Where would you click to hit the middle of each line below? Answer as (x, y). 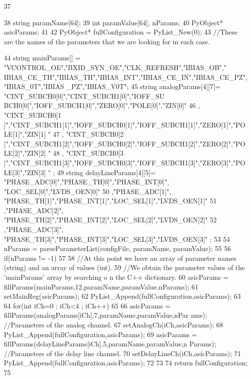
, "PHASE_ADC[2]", (34, 210)
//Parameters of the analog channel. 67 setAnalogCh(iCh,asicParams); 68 (114, 325)
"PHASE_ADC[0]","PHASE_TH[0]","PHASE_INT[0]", (87, 182)
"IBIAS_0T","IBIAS (34, 86)
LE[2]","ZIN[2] (25, 153)
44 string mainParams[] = (42, 58)
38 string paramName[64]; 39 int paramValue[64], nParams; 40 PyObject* (114, 22)
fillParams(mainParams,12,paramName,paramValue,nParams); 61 (101, 286)
